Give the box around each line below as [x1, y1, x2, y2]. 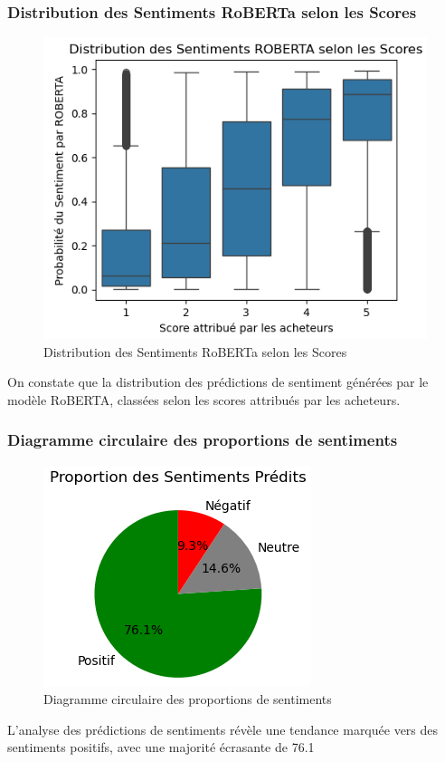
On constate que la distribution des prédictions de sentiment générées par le [7, 372, 429, 391]
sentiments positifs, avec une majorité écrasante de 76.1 [7, 738, 315, 757]
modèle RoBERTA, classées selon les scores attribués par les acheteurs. [7, 390, 401, 409]
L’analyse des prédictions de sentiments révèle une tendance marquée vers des [7, 719, 439, 738]
